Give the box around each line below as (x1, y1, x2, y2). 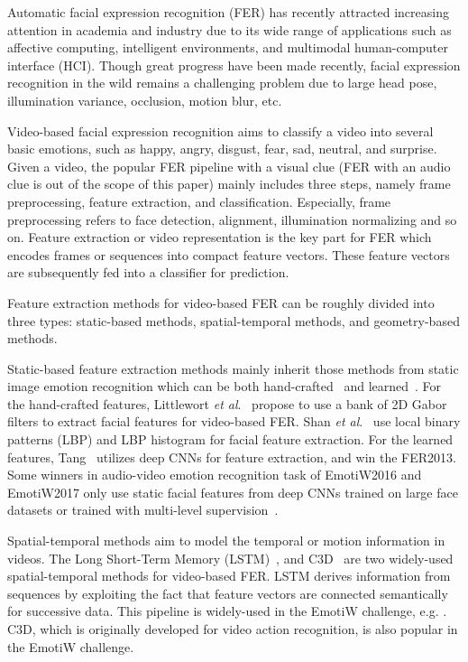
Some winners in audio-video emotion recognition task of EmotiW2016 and (7, 465, 422, 484)
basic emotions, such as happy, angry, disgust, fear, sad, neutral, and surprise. (7, 139, 437, 158)
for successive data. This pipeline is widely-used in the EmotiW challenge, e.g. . (7, 601, 447, 620)
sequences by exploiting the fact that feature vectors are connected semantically (7, 583, 448, 602)
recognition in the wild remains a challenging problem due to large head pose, (7, 73, 437, 92)
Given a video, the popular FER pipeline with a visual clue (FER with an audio (7, 156, 451, 175)
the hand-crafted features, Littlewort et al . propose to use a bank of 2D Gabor (7, 394, 447, 413)
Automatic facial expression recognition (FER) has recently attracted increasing (7, 3, 449, 21)
